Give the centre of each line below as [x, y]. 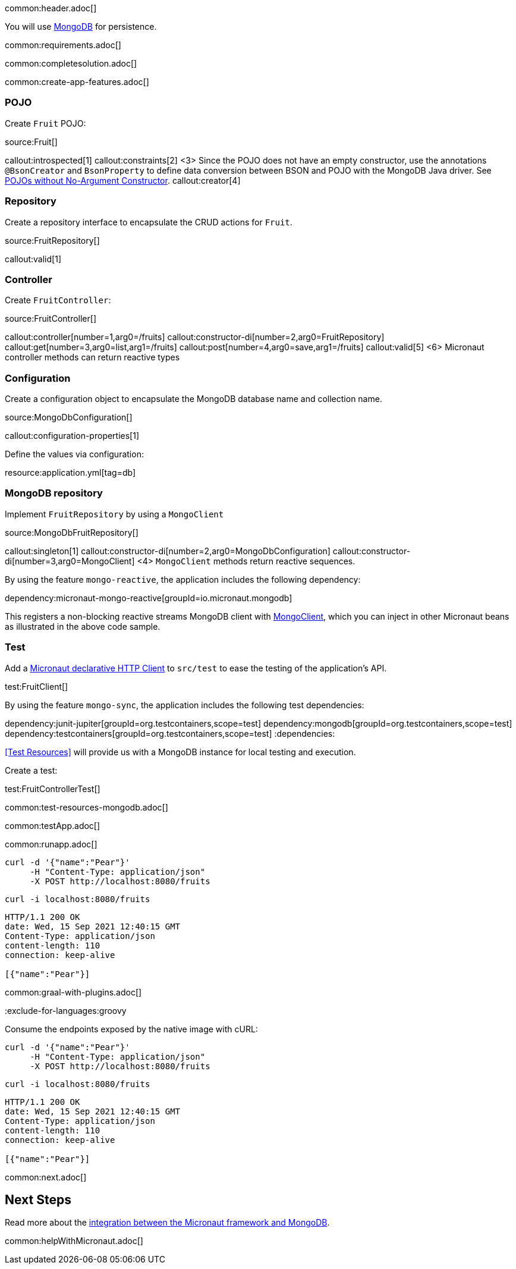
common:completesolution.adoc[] [71, 63]
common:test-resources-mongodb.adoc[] [86, 807]
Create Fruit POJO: [45, 123]
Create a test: [31, 770]
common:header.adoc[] [51, 8]
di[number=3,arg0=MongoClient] [70, 561]
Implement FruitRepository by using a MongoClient [114, 514]
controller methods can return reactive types [92, 357]
